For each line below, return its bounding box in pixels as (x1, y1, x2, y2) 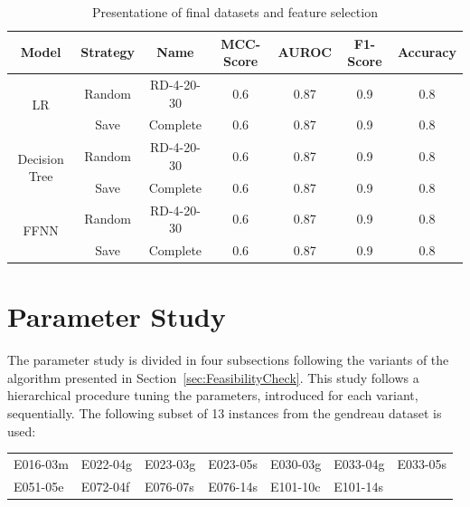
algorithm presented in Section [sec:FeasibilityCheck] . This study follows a (7, 368, 419, 387)
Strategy (80, 43, 136, 62)
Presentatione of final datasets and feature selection (92, 3, 378, 21)
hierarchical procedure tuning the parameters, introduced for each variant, (7, 386, 418, 405)
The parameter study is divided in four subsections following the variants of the (7, 350, 449, 369)
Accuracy (397, 43, 456, 62)
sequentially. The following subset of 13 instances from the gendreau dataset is (7, 404, 442, 423)
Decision (17, 148, 64, 167)
